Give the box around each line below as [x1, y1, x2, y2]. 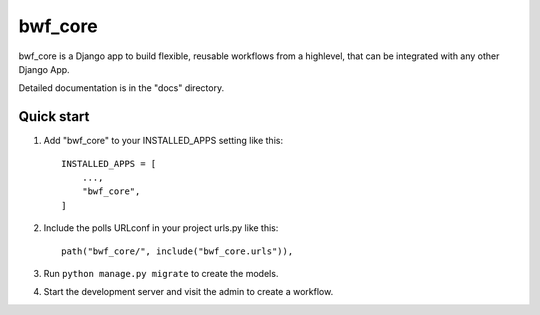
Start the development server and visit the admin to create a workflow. [43, 286, 334, 298]
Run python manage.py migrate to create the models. [43, 267, 279, 279]
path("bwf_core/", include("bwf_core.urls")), [61, 245, 294, 257]
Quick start [18, 108, 90, 125]
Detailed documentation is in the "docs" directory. [18, 82, 225, 94]
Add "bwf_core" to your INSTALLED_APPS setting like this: [43, 135, 284, 147]
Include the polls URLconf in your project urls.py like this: [43, 222, 279, 234]
